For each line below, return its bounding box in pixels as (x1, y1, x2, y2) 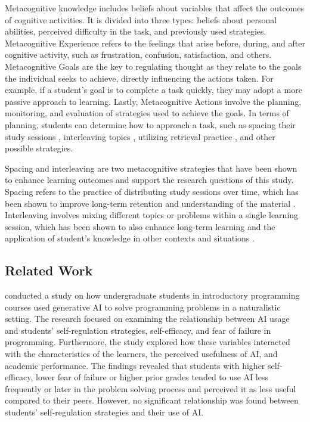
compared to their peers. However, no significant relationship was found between (5, 394, 299, 407)
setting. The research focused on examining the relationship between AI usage (5, 312, 290, 325)
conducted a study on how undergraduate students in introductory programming (5, 289, 300, 302)
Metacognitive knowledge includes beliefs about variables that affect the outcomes (5, 2, 304, 14)
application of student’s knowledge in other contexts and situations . (5, 232, 255, 244)
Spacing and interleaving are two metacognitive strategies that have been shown (5, 162, 297, 174)
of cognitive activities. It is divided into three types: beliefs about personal (5, 13, 277, 26)
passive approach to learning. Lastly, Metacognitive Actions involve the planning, (5, 95, 302, 107)
